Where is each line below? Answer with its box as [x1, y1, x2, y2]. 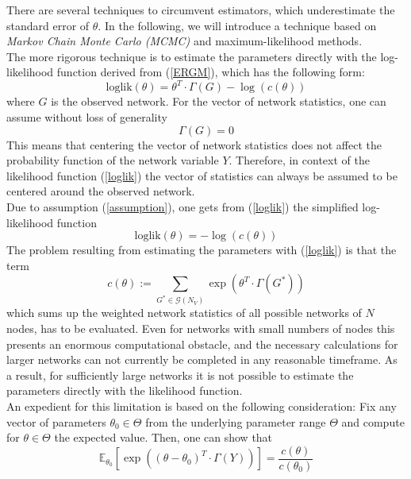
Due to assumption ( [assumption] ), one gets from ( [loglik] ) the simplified [6, 199, 359, 215]
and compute [341, 413, 405, 430]
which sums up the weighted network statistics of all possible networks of [6, 304, 362, 321]
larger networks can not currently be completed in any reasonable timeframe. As [6, 351, 398, 368]
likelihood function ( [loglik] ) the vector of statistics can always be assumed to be [6, 167, 398, 183]
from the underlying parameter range [145, 413, 326, 430]
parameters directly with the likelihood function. [6, 382, 243, 399]
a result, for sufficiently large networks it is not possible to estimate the [6, 366, 354, 383]
